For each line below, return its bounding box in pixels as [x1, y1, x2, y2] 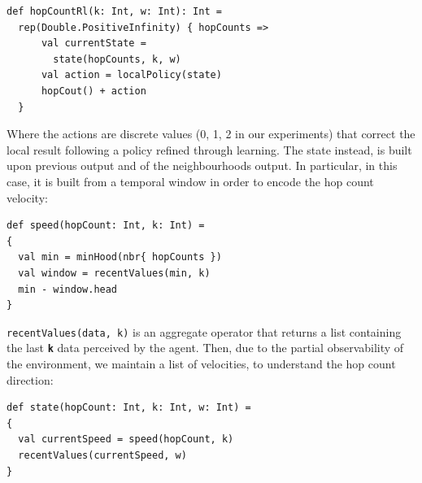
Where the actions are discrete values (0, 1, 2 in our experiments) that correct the [7, 125, 415, 142]
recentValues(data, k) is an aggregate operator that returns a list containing [7, 323, 402, 340]
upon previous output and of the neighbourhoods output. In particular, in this [7, 157, 398, 174]
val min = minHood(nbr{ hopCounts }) [18, 251, 222, 263]
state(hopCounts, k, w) [53, 53, 181, 65]
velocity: [7, 189, 48, 206]
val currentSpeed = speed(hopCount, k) [18, 433, 234, 446]
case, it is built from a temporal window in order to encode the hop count [7, 172, 374, 189]
